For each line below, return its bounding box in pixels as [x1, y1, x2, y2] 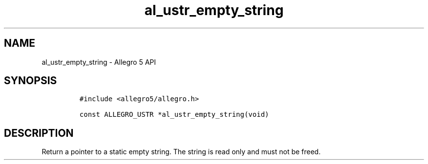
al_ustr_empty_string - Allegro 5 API [42, 57, 156, 66]
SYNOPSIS [4, 74, 57, 87]
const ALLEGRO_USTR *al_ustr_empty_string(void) [79, 110, 269, 119]
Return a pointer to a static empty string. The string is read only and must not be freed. [42, 147, 321, 156]
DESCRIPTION [4, 127, 74, 139]
